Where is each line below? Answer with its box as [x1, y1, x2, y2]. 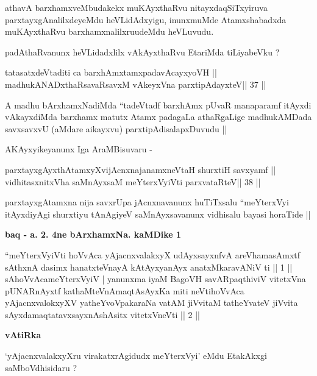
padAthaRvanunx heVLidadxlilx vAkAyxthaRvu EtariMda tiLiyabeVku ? [5, 45, 280, 58]
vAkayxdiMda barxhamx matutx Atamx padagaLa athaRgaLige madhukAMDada [5, 110, 312, 123]
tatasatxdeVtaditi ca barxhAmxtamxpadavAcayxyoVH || [5, 66, 217, 79]
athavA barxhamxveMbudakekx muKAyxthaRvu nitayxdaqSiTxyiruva [5, 1, 268, 13]
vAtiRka [5, 328, 41, 341]
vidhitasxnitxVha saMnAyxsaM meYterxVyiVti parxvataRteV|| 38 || [5, 175, 261, 188]
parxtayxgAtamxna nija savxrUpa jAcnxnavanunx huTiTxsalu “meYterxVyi [5, 196, 289, 208]
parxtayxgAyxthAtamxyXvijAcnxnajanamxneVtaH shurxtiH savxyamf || [5, 163, 276, 176]
